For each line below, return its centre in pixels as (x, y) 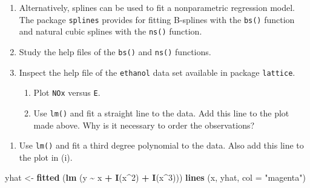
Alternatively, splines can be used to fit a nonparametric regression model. (157, 7)
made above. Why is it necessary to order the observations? (144, 125)
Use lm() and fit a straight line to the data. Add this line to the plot (161, 112)
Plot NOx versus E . (67, 92)
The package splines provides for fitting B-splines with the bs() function (157, 19)
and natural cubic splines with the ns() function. (110, 31)
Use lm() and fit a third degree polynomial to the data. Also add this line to (161, 145)
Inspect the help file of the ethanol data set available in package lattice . (157, 72)
